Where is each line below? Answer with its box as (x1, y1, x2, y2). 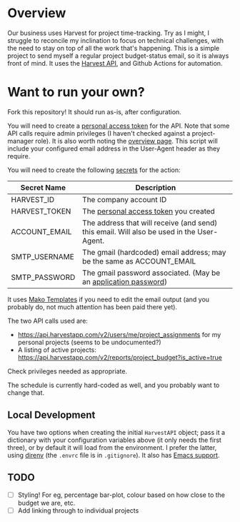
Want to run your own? (7, 84, 145, 101)
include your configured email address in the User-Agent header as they (7, 144, 220, 153)
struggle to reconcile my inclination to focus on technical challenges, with (7, 36, 224, 44)
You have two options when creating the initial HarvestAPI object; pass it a (7, 428, 226, 436)
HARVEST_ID (11, 194, 55, 204)
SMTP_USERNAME (11, 251, 75, 261)
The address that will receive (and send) (81, 218, 218, 228)
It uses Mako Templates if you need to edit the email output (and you (7, 295, 209, 303)
